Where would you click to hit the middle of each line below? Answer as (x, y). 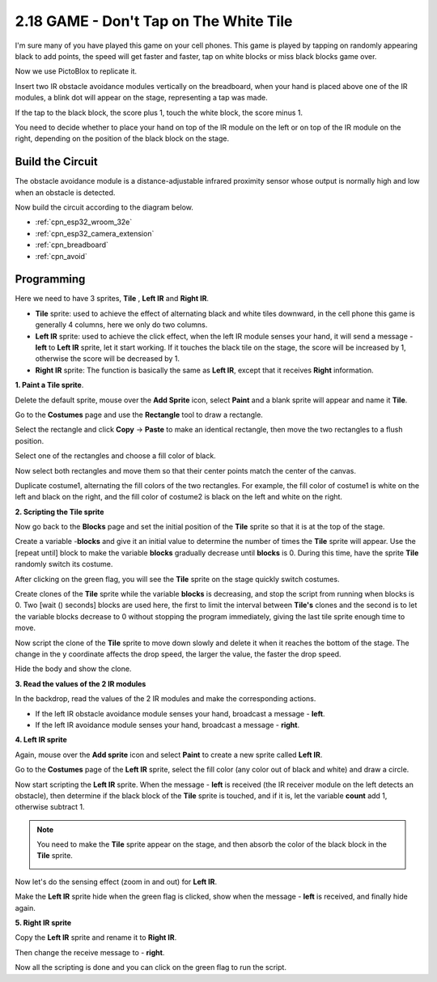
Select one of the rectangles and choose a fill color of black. (115, 456)
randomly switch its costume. (64, 564)
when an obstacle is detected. (65, 192)
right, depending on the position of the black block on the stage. (122, 138)
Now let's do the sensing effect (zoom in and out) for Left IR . (116, 882)
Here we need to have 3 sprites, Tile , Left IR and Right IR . (112, 299)
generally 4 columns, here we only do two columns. (121, 325)
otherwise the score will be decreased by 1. (108, 359)
